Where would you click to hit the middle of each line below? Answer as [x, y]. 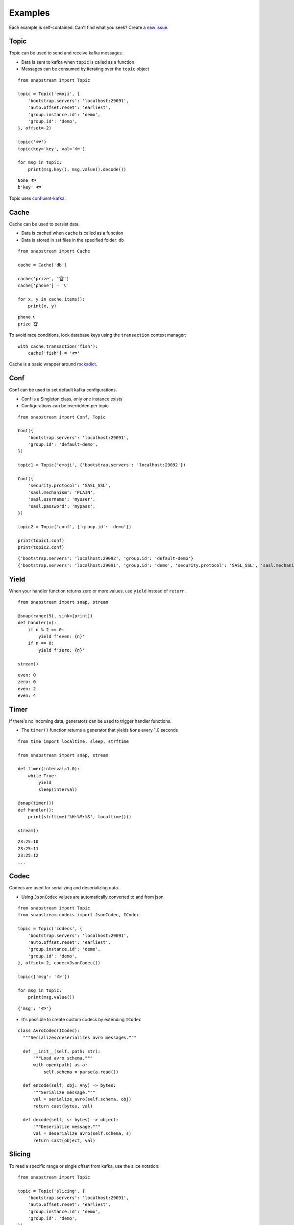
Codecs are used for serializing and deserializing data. [64, 888]
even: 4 [27, 696]
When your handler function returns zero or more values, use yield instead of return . [98, 591]
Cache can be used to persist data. [45, 224]
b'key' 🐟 [30, 187]
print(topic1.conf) [41, 540]
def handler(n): [37, 623]
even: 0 [27, 675]
